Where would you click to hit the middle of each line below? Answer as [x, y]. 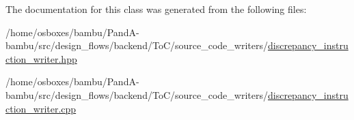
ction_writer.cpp [41, 108]
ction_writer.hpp [41, 58]
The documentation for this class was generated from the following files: [156, 9]
